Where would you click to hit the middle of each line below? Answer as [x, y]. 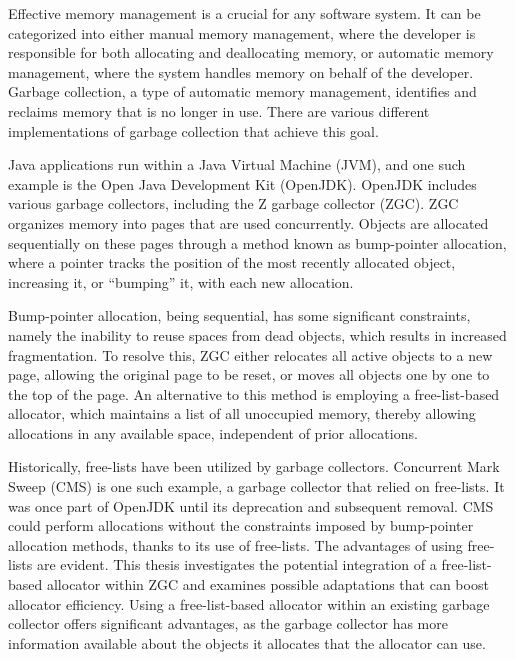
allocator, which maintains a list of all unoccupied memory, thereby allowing [242, 413]
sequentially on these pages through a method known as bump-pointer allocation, [257, 242]
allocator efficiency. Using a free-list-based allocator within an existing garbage [249, 603]
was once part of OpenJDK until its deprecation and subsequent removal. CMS [251, 505]
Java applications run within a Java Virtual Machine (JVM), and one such [237, 164]
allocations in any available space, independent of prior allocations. [213, 432]
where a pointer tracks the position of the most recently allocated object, [232, 262]
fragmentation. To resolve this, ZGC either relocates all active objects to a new [250, 354]
